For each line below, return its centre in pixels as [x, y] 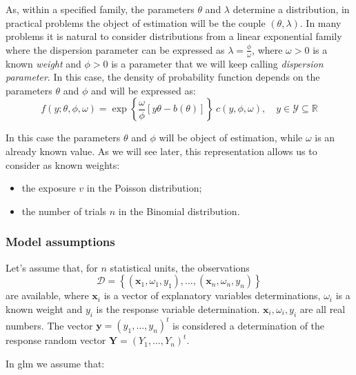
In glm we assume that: [55, 363]
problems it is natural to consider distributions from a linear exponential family [174, 36]
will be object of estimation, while [231, 138]
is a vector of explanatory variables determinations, [212, 295]
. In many [320, 22]
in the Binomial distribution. [179, 211]
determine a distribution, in [291, 9]
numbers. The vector [49, 325]
